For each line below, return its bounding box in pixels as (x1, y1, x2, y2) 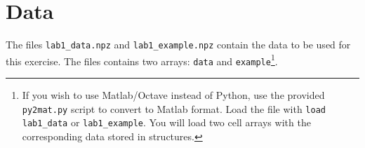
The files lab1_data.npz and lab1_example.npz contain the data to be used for (6, 37, 351, 52)
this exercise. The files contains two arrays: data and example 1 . (6, 51, 278, 68)
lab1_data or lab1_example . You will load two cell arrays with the (22, 115, 311, 130)
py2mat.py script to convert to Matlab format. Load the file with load (22, 101, 326, 116)
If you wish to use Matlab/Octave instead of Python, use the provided (22, 88, 325, 102)
